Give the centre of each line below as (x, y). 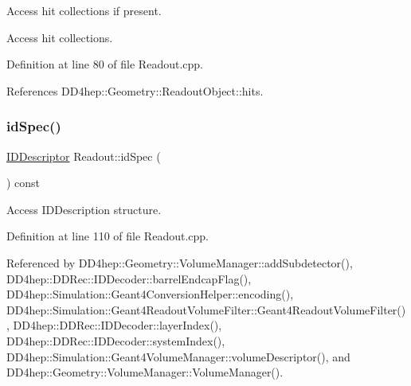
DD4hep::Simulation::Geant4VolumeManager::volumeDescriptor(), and (178, 356)
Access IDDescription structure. (84, 209)
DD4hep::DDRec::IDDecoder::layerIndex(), (117, 325)
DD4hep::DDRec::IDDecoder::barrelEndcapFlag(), (129, 278)
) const (23, 183)
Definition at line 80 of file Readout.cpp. (105, 64)
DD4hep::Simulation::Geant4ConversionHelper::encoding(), (150, 294)
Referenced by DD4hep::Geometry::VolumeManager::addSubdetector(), (180, 262)
